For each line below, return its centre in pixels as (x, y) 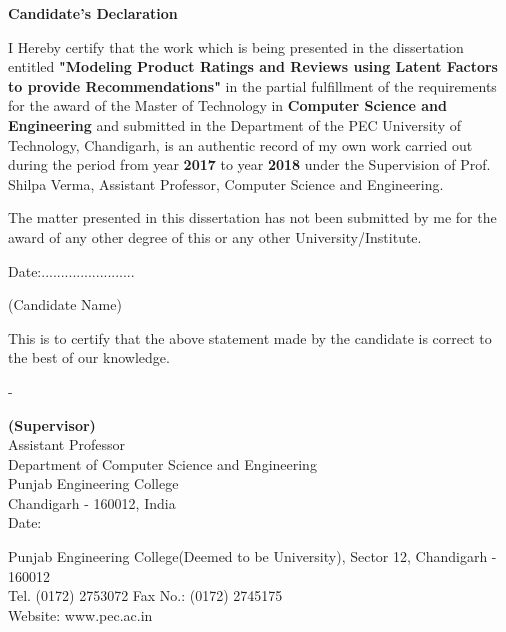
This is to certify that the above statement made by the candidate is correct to (250, 337)
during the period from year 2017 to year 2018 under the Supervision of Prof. (249, 164)
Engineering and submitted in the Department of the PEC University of (234, 124)
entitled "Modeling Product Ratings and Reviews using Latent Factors (253, 66)
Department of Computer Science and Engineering (162, 463)
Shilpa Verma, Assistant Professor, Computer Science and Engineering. (226, 183)
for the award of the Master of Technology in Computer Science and (227, 105)
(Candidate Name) (65, 304)
